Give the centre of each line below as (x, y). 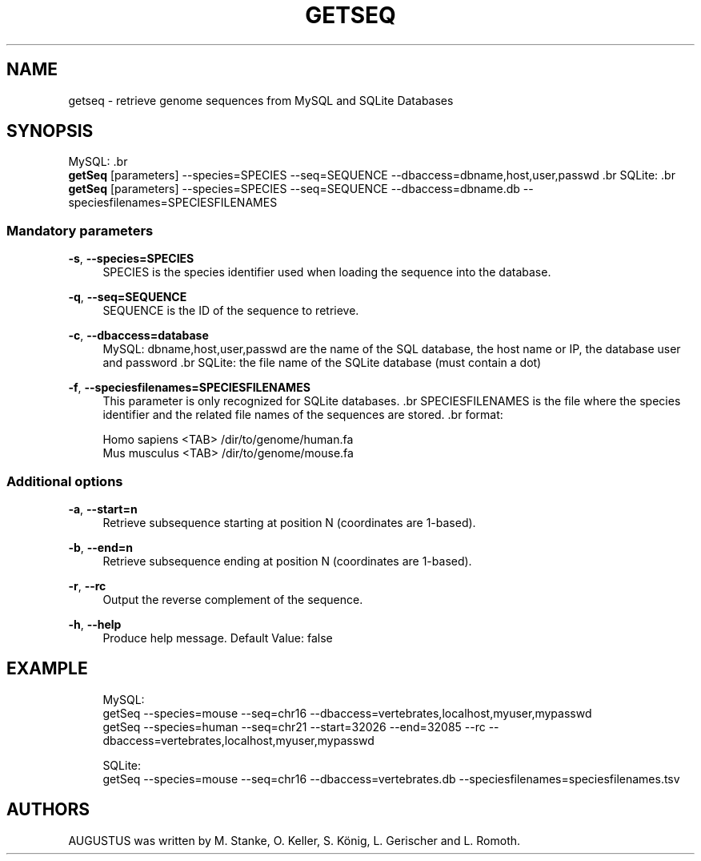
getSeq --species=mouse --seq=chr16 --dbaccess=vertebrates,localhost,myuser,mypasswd (347, 713)
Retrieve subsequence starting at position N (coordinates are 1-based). (289, 522)
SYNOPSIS (50, 131)
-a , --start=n (103, 509)
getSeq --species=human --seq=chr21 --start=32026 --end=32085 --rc (294, 726)
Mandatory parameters (80, 230)
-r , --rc (87, 585)
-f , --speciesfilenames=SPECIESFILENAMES (189, 388)
